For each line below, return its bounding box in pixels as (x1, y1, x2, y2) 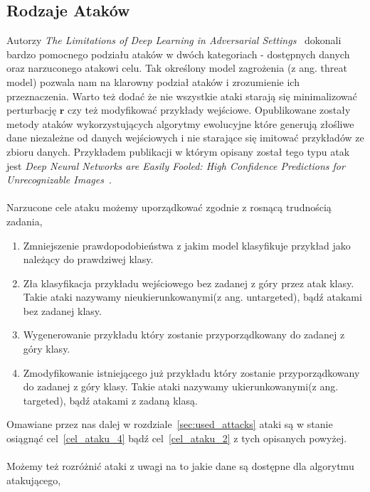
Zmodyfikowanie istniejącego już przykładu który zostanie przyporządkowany (23, 365, 360, 380)
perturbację (6, 102, 57, 117)
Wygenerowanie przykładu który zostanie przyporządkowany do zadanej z (23, 327, 345, 342)
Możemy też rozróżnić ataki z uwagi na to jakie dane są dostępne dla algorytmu (6, 459, 354, 474)
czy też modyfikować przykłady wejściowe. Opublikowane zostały (68, 102, 351, 117)
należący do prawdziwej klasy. (23, 252, 154, 267)
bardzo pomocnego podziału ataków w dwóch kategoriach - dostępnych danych (6, 46, 350, 61)
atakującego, (6, 472, 61, 487)
